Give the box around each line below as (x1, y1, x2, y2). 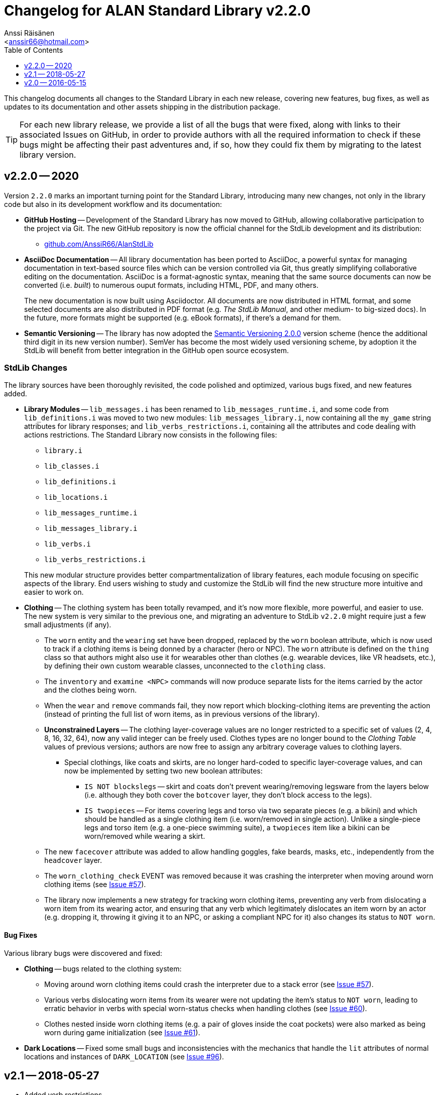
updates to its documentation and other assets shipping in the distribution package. (4, 102, 281, 111)
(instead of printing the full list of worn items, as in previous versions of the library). (44, 710, 320, 719)
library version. (20, 149, 76, 160)
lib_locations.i (44, 493, 108, 502)
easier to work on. (24, 588, 84, 597)
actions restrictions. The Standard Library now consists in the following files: (24, 430, 277, 440)
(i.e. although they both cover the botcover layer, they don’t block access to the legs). (84, 791, 372, 800)
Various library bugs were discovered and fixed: (4, 948, 162, 957)
